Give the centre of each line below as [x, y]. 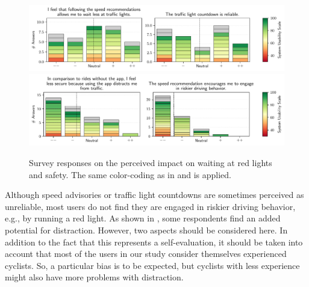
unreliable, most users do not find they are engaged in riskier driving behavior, [150, 206]
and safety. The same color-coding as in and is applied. [130, 174]
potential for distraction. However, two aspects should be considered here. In [146, 230]
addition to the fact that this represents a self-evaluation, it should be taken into [154, 242]
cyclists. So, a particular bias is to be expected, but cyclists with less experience [152, 265]
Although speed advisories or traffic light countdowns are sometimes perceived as [154, 195]
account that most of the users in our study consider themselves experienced [146, 254]
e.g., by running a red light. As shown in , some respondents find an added [143, 218]
